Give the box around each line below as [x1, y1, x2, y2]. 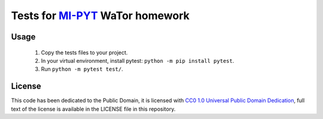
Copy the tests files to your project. [41, 48, 128, 56]
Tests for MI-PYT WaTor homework [11, 9, 190, 22]
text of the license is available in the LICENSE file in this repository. [11, 105, 176, 112]
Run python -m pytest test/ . [41, 66, 123, 73]
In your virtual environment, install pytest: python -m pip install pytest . [41, 57, 234, 64]
